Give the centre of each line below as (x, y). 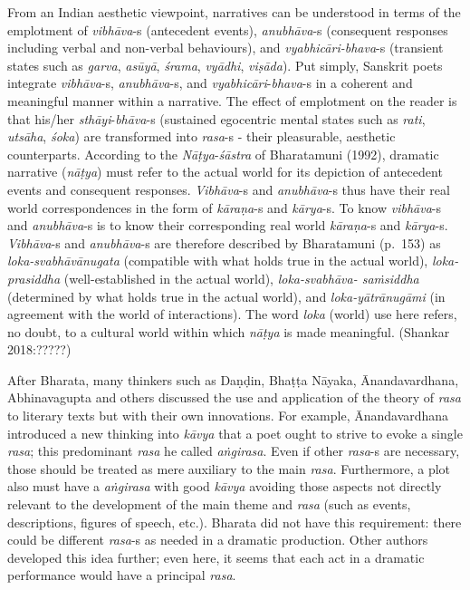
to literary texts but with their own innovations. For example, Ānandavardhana (228, 416)
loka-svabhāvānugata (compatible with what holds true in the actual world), (218, 261)
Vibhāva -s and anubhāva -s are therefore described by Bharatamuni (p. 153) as (224, 242)
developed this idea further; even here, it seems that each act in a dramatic (216, 557)
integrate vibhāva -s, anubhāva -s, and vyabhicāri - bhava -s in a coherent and (210, 83)
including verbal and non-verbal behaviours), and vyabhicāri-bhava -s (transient (225, 48)
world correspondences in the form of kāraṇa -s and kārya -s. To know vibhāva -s (225, 207)
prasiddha (34, 278)
